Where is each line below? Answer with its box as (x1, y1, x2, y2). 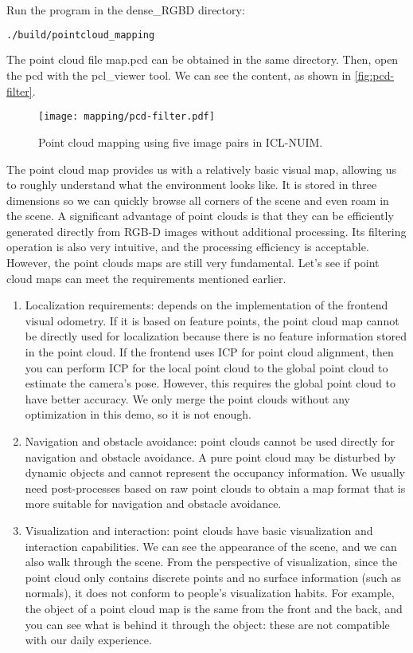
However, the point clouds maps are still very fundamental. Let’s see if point (6, 254, 380, 271)
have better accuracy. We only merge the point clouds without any (25, 390, 350, 407)
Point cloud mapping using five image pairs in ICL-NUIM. (38, 133, 323, 150)
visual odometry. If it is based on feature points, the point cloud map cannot (25, 312, 399, 328)
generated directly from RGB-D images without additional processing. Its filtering (6, 222, 407, 239)
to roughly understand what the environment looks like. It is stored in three (6, 176, 377, 193)
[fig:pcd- (354, 67, 395, 84)
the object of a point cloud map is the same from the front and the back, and (25, 600, 403, 616)
